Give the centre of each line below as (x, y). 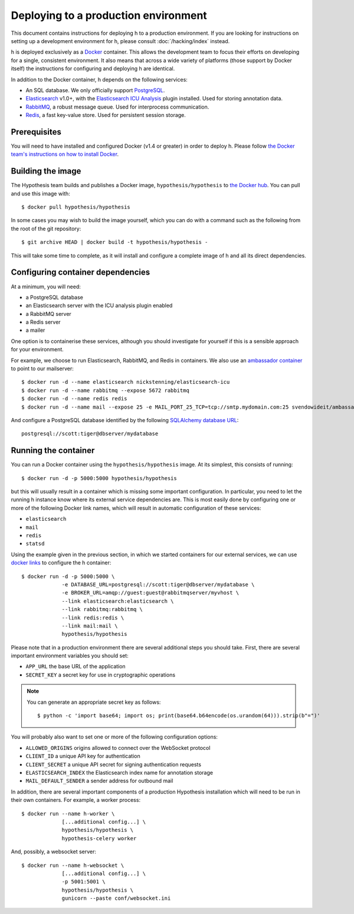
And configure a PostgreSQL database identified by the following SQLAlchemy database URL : (125, 420)
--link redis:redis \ (93, 618)
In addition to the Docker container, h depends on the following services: (99, 79)
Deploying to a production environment (109, 15)
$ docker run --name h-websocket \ (73, 865)
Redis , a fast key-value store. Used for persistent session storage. (106, 115)
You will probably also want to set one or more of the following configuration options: (114, 737)
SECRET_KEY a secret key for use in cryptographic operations (101, 675)
